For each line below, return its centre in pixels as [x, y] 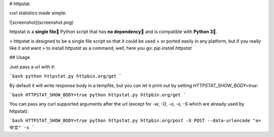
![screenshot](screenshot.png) [41, 22]
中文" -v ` [22, 128]
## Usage [20, 57]
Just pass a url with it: [32, 66]
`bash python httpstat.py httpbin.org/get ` [66, 76]
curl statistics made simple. [38, 13]
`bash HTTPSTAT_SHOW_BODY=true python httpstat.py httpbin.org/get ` [98, 95]
